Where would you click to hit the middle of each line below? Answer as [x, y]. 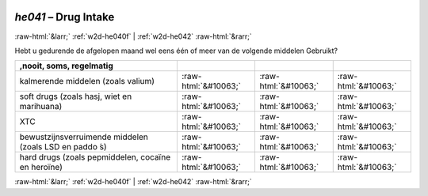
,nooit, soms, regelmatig [67, 66]
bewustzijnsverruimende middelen [84, 137]
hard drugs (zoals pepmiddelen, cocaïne [95, 157]
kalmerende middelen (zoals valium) [87, 81]
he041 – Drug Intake [65, 17]
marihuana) [41, 107]
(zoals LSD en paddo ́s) [63, 147]
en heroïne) [41, 168]
